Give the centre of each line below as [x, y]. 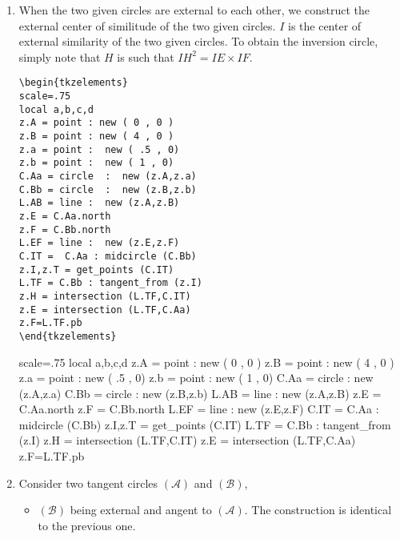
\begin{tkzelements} [73, 83]
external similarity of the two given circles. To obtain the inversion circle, [198, 41]
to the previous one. [87, 525]
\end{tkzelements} [68, 336]
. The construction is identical [318, 510]
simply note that [60, 56]
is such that [146, 56]
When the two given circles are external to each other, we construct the [194, 10]
